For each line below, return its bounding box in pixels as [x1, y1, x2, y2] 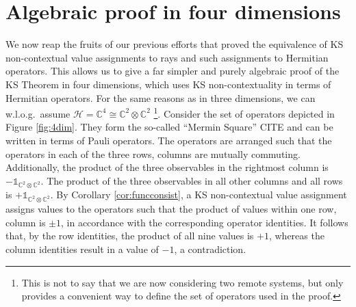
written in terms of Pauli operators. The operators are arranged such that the [5, 133, 332, 147]
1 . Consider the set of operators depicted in [153, 105, 335, 120]
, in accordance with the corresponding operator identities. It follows [60, 215, 348, 229]
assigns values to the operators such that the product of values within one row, [5, 202, 337, 216]
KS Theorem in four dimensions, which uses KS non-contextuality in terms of [5, 77, 331, 91]
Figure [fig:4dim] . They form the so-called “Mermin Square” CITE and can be [5, 120, 333, 134]
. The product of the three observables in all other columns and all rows [40, 173, 343, 187]
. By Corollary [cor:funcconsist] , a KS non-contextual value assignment [50, 187, 347, 202]
